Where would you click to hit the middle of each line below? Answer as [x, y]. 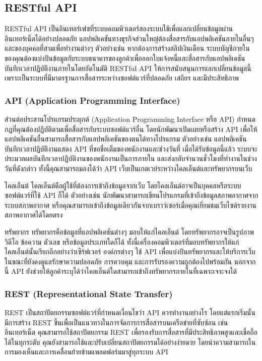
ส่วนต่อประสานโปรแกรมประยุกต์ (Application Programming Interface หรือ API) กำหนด [130, 119]
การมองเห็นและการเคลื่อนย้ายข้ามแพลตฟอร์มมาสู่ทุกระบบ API [86, 352]
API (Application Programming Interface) [92, 100]
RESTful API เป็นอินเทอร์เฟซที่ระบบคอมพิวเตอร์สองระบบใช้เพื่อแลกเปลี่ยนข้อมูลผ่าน [119, 28]
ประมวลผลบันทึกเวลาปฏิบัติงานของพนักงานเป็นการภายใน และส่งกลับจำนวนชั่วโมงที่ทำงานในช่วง [131, 158]
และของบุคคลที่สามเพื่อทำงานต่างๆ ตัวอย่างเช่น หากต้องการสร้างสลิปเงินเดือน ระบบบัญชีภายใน [127, 48]
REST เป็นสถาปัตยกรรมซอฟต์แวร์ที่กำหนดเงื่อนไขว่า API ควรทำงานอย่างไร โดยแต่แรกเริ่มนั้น [130, 312]
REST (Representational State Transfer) [89, 293]
